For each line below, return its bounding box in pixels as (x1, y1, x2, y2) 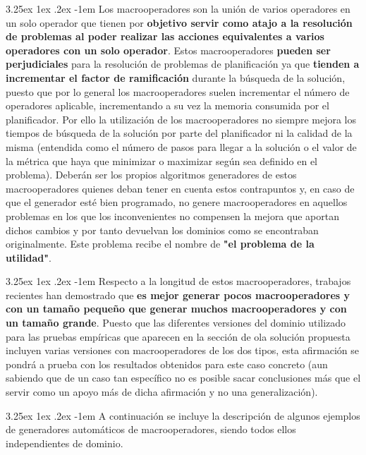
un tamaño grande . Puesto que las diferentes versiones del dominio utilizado (6, 315, 346, 330)
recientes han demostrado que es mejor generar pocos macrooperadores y (6, 287, 350, 302)
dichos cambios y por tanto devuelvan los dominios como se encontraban (6, 222, 319, 237)
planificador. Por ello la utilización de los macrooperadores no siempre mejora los (6, 111, 356, 126)
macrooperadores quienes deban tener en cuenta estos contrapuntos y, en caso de (6, 181, 355, 195)
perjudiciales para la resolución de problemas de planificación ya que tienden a (6, 56, 360, 71)
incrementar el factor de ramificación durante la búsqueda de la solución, (6, 70, 346, 85)
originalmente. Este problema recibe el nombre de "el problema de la (6, 236, 315, 251)
